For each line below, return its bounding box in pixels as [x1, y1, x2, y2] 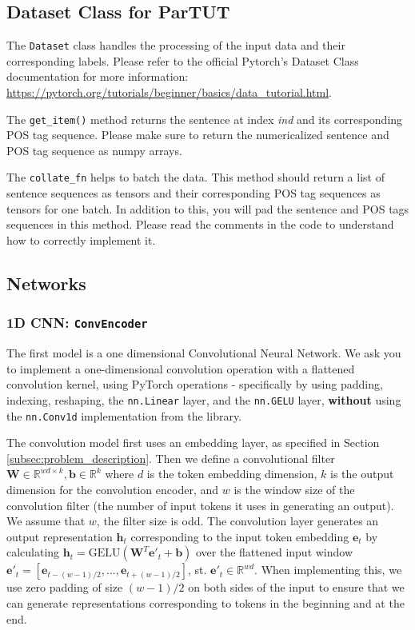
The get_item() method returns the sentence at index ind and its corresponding [6, 110, 403, 127]
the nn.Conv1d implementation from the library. [6, 407, 242, 424]
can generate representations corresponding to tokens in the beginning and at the [6, 594, 405, 611]
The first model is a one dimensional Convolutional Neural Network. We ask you [6, 345, 401, 361]
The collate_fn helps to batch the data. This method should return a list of [6, 169, 385, 185]
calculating [6, 544, 60, 560]
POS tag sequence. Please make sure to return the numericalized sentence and [6, 126, 389, 143]
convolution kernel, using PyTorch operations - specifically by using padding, [6, 376, 383, 393]
